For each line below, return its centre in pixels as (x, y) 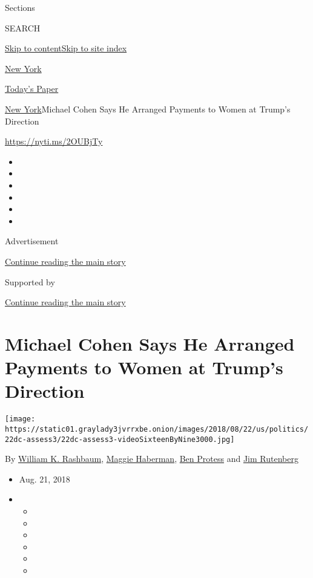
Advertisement (32, 241)
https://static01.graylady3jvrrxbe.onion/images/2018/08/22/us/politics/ (157, 429)
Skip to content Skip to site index (66, 48)
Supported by (30, 281)
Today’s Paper (32, 89)
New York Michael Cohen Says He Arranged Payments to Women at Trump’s (148, 109)
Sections (20, 7)
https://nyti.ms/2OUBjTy (54, 141)
